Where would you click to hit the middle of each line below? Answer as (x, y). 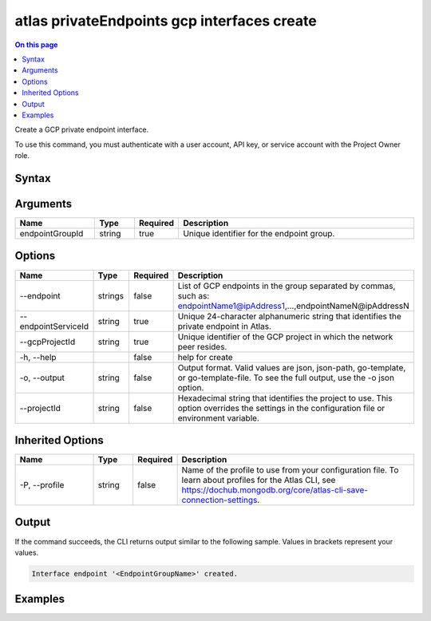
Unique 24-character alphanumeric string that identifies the (290, 316)
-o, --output (42, 378)
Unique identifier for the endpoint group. (259, 233)
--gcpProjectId (47, 342)
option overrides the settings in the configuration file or (281, 408)
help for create (205, 357)
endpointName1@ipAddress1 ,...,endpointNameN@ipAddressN (294, 306)
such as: (194, 295)
